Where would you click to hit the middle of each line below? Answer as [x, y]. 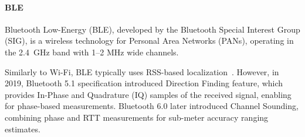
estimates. [23, 129]
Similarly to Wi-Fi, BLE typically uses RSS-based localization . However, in [142, 71]
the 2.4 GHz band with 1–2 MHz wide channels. [92, 52]
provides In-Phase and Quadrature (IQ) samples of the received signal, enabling [148, 94]
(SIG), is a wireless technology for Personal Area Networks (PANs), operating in [149, 41]
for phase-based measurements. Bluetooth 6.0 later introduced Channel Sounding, [152, 106]
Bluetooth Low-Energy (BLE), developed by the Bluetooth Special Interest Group [152, 29]
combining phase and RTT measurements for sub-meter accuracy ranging [137, 117]
